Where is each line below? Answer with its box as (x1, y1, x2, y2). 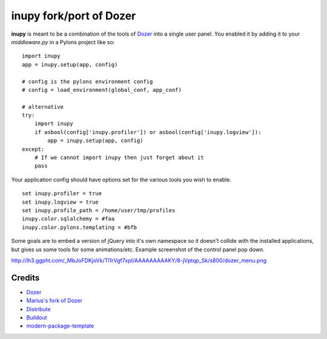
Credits (11, 273, 40, 283)
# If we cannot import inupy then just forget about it (34, 154, 204, 161)
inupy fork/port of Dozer (11, 9, 136, 22)
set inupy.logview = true (22, 198, 99, 205)
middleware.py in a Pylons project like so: (11, 38, 115, 45)
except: (22, 146, 45, 152)
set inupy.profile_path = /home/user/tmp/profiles (22, 207, 176, 214)
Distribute (26, 305, 51, 312)
